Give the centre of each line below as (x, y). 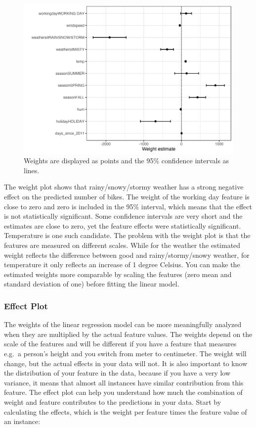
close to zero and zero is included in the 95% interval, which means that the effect (128, 206)
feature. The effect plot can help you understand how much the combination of (123, 392)
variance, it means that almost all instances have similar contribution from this (124, 382)
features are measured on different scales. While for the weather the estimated (122, 245)
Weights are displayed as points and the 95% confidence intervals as (127, 161)
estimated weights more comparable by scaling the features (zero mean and (118, 274)
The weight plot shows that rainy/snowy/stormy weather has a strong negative (124, 187)
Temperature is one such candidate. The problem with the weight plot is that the (127, 235)
